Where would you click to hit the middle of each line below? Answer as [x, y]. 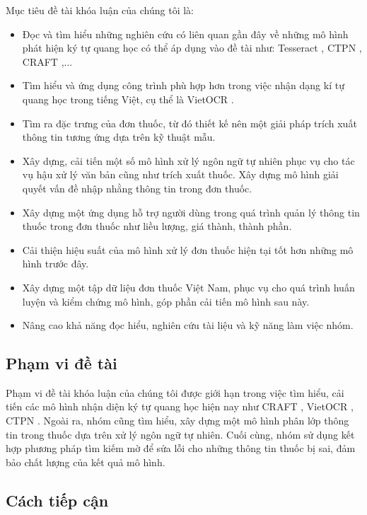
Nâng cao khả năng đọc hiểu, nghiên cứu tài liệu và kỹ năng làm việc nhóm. [188, 325]
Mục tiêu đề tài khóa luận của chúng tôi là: [100, 10]
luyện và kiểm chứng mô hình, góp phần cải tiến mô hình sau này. [166, 301]
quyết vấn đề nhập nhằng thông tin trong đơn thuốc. [137, 188]
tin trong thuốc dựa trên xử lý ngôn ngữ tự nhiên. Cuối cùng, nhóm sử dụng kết [180, 434]
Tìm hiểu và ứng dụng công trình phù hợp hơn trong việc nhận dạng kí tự [183, 85]
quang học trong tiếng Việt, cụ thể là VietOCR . [128, 99]
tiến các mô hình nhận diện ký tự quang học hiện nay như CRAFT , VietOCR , [180, 406]
